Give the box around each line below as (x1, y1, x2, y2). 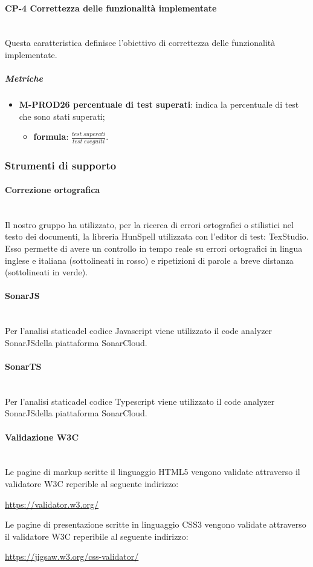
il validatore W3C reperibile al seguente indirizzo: (5, 529, 189, 542)
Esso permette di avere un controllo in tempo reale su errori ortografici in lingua (5, 242, 303, 255)
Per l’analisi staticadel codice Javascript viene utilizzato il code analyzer (5, 324, 273, 337)
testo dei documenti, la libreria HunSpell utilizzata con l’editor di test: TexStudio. (5, 230, 309, 243)
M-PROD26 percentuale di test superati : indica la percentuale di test (19, 98, 299, 111)
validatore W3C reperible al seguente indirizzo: (5, 477, 179, 490)
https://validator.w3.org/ (5, 497, 98, 510)
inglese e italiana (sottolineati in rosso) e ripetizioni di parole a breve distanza (5, 254, 294, 266)
